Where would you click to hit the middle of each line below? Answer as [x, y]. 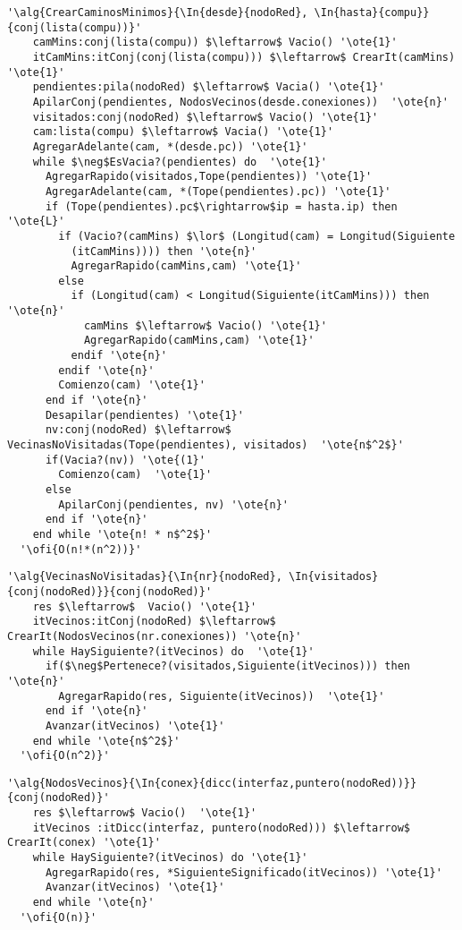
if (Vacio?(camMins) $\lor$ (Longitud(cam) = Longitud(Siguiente [257, 236]
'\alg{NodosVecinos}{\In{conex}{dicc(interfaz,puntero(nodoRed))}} [212, 783]
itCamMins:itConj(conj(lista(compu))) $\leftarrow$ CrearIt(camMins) [244, 57]
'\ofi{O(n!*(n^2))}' [81, 549]
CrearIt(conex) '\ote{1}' [84, 843]
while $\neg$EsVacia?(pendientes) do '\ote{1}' [180, 162]
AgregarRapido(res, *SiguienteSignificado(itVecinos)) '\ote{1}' [244, 872]
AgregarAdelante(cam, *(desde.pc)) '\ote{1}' [170, 146]
